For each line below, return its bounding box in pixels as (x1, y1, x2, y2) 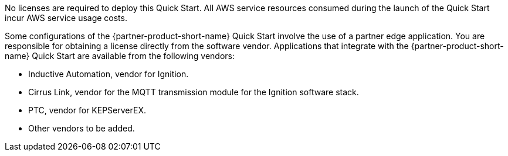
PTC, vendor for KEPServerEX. (28, 105, 146, 115)
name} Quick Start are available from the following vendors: (5, 51, 235, 61)
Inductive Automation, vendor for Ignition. (28, 69, 189, 79)
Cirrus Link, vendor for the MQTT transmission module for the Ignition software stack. (28, 87, 359, 97)
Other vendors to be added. (28, 123, 135, 133)
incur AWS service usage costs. (5, 13, 127, 23)
